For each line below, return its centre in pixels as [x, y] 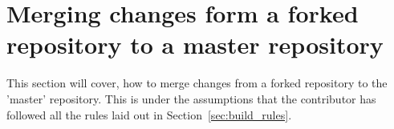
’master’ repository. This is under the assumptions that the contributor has [191, 98]
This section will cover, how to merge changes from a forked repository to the [197, 83]
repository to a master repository [195, 44]
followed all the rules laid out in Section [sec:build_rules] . [149, 114]
